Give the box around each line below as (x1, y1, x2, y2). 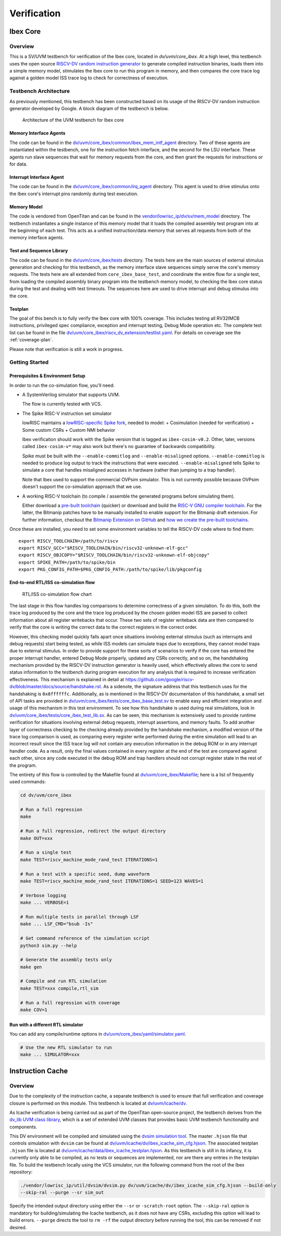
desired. (9, 1224, 27, 1230)
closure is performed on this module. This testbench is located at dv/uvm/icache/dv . (9, 1100, 188, 1106)
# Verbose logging (20, 892, 66, 898)
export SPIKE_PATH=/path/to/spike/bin (18, 559, 116, 565)
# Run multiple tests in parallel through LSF (20, 914, 139, 920)
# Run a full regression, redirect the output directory (20, 828, 166, 834)
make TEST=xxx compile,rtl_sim (20, 985, 99, 991)
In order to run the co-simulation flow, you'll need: (9, 382, 115, 388)
